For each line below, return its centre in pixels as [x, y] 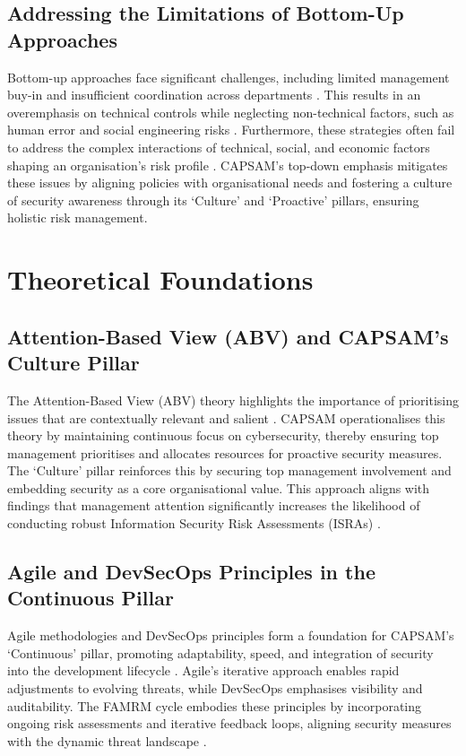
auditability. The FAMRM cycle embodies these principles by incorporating [214, 705]
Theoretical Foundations [160, 279]
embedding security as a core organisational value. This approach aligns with [219, 487]
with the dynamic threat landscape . [107, 740]
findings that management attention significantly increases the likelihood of [214, 505]
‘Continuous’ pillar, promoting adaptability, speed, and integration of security [220, 652]
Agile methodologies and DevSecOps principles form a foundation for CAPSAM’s [231, 635]
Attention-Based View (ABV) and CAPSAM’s [228, 336]
